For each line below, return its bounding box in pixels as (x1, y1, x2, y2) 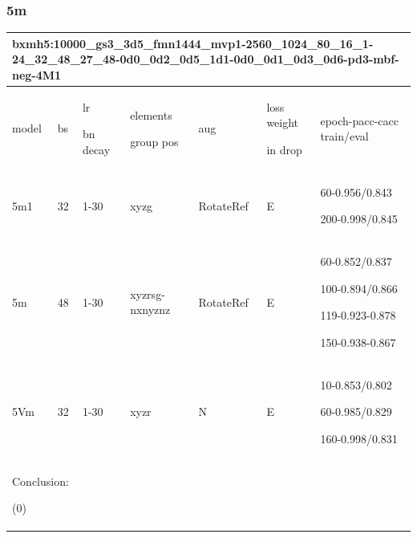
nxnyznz (130, 301, 171, 318)
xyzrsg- (130, 285, 165, 302)
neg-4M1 (12, 66, 62, 83)
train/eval (320, 128, 369, 145)
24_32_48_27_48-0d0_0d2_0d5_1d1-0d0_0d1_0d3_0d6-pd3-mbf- (12, 51, 399, 67)
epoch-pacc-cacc (320, 112, 399, 128)
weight (266, 114, 299, 131)
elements (130, 106, 172, 123)
